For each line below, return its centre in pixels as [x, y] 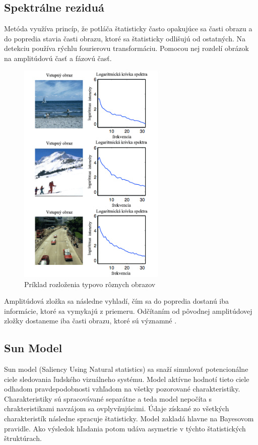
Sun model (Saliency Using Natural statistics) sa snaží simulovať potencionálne [126, 369]
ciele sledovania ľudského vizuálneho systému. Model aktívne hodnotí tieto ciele [127, 379]
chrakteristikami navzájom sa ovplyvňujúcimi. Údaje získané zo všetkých [117, 408]
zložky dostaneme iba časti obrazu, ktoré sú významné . [90, 321]
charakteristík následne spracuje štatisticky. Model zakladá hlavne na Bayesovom [129, 419]
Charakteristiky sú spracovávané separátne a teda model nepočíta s [108, 398]
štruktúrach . [23, 438]
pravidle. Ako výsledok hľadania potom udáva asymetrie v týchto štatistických [125, 428]
